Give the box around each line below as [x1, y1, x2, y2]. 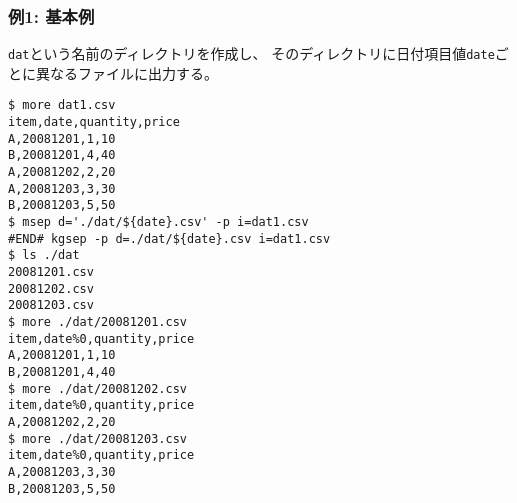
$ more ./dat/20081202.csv [8, 381, 187, 396]
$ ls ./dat [8, 248, 80, 263]
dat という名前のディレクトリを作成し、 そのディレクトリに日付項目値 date [8, 43, 495, 64]
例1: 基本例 [8, 3, 95, 28]
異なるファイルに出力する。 [35, 62, 218, 83]
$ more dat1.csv [8, 98, 116, 113]
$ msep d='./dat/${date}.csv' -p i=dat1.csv [8, 215, 309, 230]
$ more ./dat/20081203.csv [8, 431, 187, 446]
